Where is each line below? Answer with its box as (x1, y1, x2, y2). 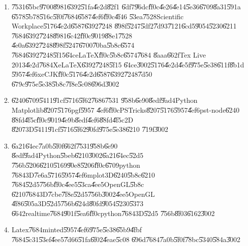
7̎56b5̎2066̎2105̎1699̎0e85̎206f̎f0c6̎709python (11, 159, 140, 170)
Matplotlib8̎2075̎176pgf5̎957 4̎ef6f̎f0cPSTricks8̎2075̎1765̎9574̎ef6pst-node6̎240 (11, 104, 240, 115)
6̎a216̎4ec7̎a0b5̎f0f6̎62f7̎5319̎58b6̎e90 (11, 140, 118, 151)
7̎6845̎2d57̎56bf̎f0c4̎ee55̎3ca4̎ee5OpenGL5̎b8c (11, 179, 144, 189)
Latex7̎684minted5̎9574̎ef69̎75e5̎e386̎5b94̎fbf (11, 224, 142, 235)
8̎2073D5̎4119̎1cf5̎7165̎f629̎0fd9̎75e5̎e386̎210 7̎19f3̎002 (11, 124, 168, 134)
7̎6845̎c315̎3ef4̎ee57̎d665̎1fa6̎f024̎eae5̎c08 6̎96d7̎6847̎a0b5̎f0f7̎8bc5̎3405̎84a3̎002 (11, 234, 241, 245)
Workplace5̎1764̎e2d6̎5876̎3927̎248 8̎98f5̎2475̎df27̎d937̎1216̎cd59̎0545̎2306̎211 (11, 21, 237, 31)
